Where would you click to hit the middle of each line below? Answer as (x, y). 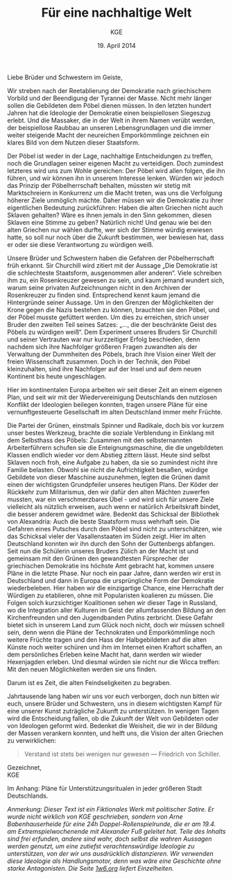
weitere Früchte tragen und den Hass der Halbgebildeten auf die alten (107, 639)
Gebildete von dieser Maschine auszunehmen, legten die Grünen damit (109, 477)
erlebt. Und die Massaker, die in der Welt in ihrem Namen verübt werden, (111, 120)
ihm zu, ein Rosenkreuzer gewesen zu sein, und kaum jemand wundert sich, (116, 280)
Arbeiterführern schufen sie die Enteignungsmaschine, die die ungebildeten (115, 447)
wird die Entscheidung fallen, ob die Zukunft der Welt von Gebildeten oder (113, 718)
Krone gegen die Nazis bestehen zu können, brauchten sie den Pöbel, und (113, 309)
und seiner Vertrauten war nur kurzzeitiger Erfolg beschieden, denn (104, 339)
